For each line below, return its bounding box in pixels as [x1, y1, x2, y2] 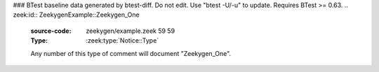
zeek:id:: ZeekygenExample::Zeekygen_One [13, 10, 140, 19]
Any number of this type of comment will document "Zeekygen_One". [30, 49, 232, 57]
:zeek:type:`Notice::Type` [86, 36, 159, 45]
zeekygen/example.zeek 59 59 [86, 27, 175, 35]
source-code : [30, 27, 72, 35]
